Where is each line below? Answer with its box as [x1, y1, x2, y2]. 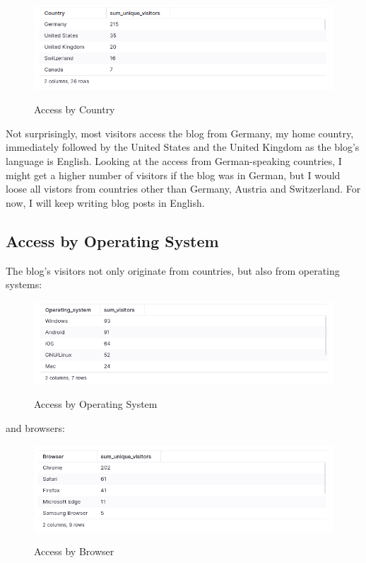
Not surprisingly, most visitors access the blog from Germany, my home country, [6, 125, 354, 140]
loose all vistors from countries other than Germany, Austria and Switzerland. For [6, 181, 361, 196]
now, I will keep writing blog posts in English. [6, 195, 205, 210]
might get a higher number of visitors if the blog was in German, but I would [6, 167, 341, 182]
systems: [6, 277, 42, 292]
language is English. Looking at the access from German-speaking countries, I [6, 154, 342, 169]
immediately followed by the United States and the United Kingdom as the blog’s [6, 140, 360, 154]
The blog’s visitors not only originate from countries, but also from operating [6, 263, 340, 278]
